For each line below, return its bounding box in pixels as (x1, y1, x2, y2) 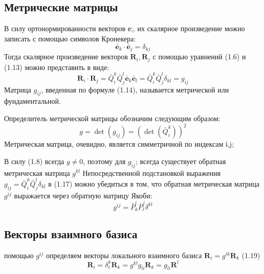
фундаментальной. (4, 96, 61, 106)
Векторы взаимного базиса (4, 225, 138, 241)
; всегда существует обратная (135, 155, 226, 166)
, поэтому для (83, 155, 126, 166)
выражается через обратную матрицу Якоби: (14, 190, 152, 200)
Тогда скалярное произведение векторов (4, 51, 128, 62)
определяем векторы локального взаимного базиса (46, 249, 202, 260)
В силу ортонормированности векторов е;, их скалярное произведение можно (4, 23, 245, 34)
